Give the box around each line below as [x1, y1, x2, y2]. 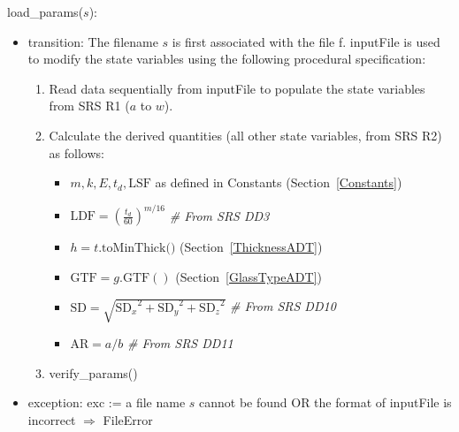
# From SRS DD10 [230, 297, 336, 315]
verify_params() [49, 363, 138, 382]
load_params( [7, 3, 84, 20]
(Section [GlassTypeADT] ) [175, 267, 323, 285]
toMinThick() [102, 242, 176, 255]
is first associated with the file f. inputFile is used [172, 32, 440, 50]
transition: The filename [27, 32, 158, 50]
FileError [103, 410, 153, 428]
